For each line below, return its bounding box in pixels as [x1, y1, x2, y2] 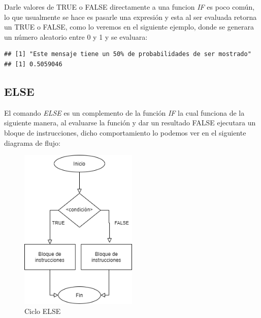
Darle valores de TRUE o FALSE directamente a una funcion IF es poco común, [4, 2, 255, 12]
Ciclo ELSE [24, 306, 61, 316]
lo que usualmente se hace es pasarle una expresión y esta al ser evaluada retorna [4, 11, 257, 22]
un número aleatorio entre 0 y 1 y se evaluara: [4, 31, 148, 42]
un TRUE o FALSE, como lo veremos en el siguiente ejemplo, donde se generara [4, 21, 254, 32]
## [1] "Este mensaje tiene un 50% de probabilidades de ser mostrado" [4, 50, 251, 58]
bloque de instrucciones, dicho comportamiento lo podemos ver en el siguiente [4, 127, 246, 138]
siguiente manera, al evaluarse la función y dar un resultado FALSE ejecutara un [4, 117, 256, 128]
